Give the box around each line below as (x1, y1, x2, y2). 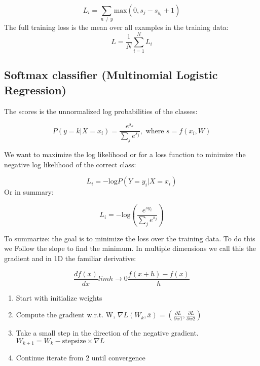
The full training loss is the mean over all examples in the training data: (4, 22, 229, 32)
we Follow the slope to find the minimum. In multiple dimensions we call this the (4, 243, 256, 253)
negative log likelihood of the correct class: (4, 159, 136, 169)
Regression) (4, 82, 66, 97)
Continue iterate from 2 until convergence (16, 352, 145, 363)
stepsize (62, 337, 86, 345)
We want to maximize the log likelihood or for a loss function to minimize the (4, 149, 246, 160)
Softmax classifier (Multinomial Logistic (4, 67, 218, 83)
